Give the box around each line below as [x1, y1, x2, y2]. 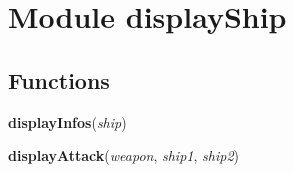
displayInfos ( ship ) [8, 111, 127, 132]
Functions [8, 64, 110, 95]
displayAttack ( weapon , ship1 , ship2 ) [8, 145, 239, 166]
